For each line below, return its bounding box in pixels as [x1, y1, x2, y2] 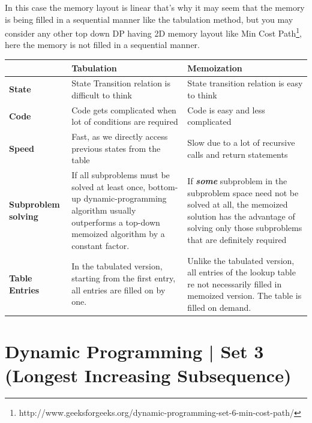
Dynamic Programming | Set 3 [5, 339, 264, 364]
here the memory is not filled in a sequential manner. [5, 38, 200, 51]
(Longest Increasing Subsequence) [5, 362, 292, 387]
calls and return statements [187, 148, 288, 160]
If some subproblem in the [187, 175, 287, 187]
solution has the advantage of [187, 209, 295, 222]
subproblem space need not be [187, 186, 299, 199]
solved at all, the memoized [187, 198, 288, 211]
